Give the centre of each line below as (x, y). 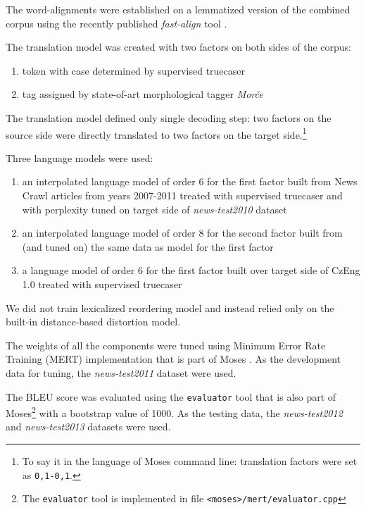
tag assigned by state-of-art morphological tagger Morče (143, 94)
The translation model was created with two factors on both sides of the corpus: (178, 47)
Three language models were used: (80, 157)
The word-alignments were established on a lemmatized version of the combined (178, 9)
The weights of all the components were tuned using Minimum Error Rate (166, 345)
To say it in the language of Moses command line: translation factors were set (190, 461)
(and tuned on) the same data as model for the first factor (148, 246)
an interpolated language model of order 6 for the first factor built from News (190, 181)
